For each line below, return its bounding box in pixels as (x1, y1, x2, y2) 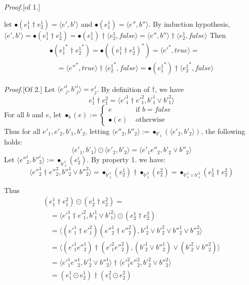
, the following (201, 125, 245, 136)
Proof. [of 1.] (4, 2, 40, 12)
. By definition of (97, 83, 150, 94)
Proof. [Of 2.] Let (4, 83, 55, 94)
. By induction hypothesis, (148, 18, 230, 29)
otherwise (136, 116, 165, 124)
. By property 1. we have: (87, 154, 165, 164)
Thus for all (4, 125, 40, 136)
